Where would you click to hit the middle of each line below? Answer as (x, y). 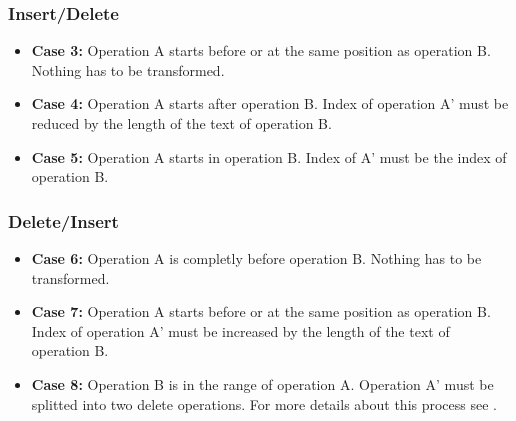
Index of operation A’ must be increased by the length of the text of (240, 330)
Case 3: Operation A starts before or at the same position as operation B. (261, 50)
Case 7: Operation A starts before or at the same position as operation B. (261, 311)
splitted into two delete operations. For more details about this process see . (264, 403)
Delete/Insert (63, 220)
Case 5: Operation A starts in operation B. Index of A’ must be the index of (269, 156)
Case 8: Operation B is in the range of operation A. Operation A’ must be (262, 383)
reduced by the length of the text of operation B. (181, 123)
